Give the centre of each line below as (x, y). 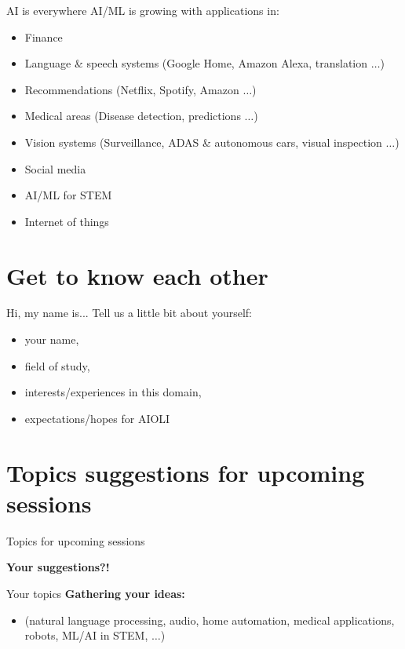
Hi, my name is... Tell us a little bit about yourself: (129, 313)
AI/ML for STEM (68, 195)
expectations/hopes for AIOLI (97, 418)
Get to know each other (137, 275)
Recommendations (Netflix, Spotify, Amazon (132, 89)
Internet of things (67, 221)
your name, (52, 339)
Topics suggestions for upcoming (186, 472)
